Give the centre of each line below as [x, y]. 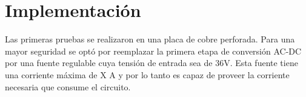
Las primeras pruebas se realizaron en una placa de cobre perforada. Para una [150, 39]
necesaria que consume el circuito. [68, 86]
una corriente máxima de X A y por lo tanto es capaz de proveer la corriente [147, 74]
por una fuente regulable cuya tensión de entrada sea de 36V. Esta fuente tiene [151, 63]
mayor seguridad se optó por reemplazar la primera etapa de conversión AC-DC [153, 51]
